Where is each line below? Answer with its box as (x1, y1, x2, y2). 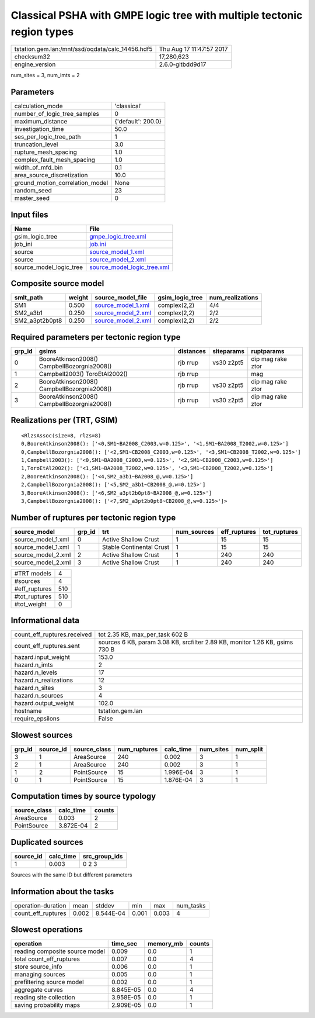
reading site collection (14, 993, 75, 1002)
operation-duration (14, 901, 66, 909)
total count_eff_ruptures (14, 955, 80, 963)
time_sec (111, 940, 137, 948)
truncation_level (14, 140, 58, 149)
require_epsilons (14, 715, 60, 723)
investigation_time (14, 125, 64, 133)
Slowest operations (10, 924, 83, 935)
